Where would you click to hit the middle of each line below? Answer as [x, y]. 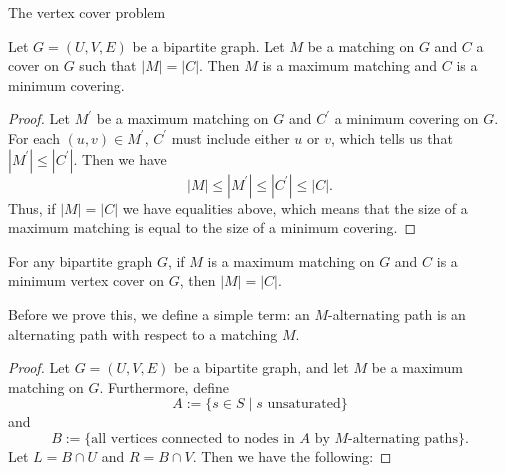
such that [108, 65]
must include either [230, 137]
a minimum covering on [406, 118]
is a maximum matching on [291, 260]
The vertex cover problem [87, 12]
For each [34, 137]
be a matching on [361, 45]
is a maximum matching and [350, 65]
